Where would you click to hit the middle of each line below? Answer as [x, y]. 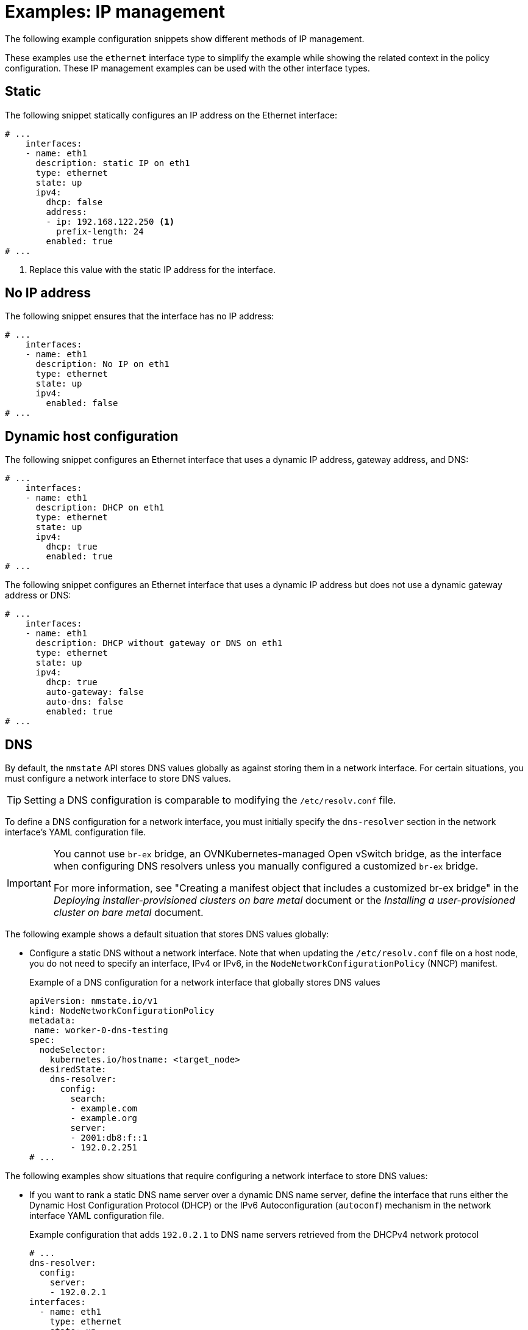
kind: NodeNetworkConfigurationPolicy [122, 1011]
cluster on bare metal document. [128, 913]
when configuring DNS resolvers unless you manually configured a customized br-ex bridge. [266, 866]
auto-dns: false [84, 702]
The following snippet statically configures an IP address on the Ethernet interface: [171, 115]
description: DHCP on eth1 [100, 508]
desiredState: [73, 1070]
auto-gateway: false [95, 692]
